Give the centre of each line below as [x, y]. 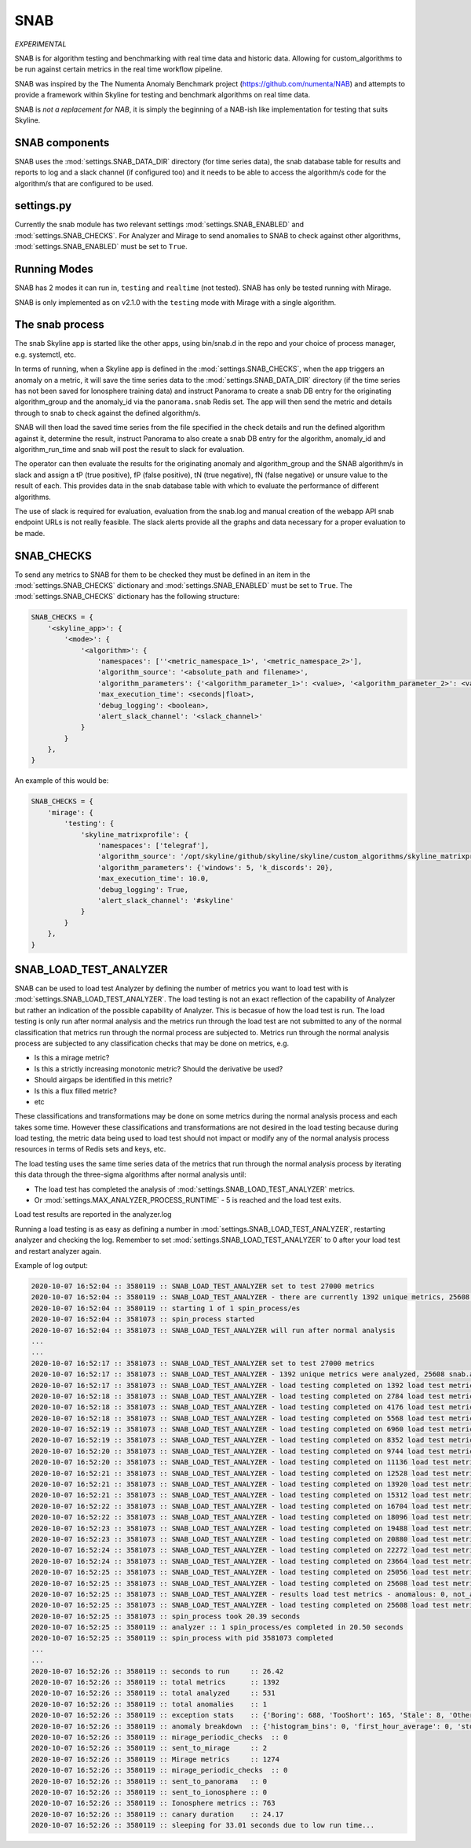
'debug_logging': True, [142, 889]
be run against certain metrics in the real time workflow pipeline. [119, 69]
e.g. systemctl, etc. [45, 355]
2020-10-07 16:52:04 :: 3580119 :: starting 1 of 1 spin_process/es [166, 1308]
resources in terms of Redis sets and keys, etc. [90, 1149]
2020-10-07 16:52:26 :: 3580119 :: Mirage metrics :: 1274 [155, 1759]
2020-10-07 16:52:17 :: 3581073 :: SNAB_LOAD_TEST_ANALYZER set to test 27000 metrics [203, 1363]
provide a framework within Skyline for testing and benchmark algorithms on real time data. [162, 95]
